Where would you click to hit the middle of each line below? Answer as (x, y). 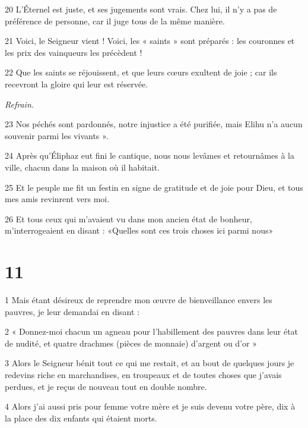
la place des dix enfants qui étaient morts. (81, 418)
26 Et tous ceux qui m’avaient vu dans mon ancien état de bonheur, (128, 218)
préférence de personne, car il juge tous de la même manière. (115, 21)
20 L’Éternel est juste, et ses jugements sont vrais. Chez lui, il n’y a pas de (141, 9)
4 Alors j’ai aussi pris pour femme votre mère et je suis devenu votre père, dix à (150, 406)
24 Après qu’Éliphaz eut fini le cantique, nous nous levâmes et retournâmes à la (150, 155)
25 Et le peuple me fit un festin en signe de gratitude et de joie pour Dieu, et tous (154, 187)
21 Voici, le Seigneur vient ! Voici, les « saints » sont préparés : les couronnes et (150, 41)
